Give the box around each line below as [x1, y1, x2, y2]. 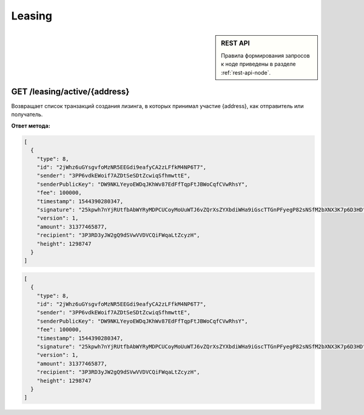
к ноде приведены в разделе [221, 61, 296, 68]
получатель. [11, 111, 43, 118]
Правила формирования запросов [221, 52, 310, 59]
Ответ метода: [11, 122, 51, 129]
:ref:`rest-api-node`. [221, 69, 271, 76]
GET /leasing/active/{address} [11, 86, 130, 96]
